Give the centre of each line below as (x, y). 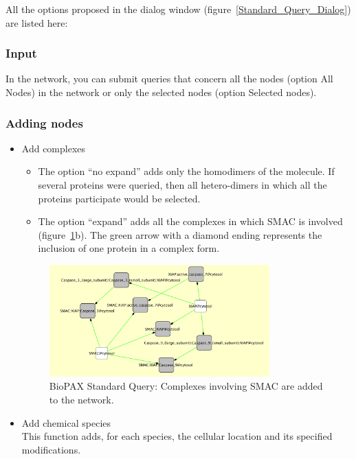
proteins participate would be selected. (119, 198)
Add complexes (54, 148)
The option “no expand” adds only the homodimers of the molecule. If (186, 171)
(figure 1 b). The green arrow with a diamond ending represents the (180, 234)
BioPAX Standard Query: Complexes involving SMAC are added (186, 386)
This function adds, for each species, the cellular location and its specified (177, 436)
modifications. (51, 449)
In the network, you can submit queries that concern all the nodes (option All (169, 79)
